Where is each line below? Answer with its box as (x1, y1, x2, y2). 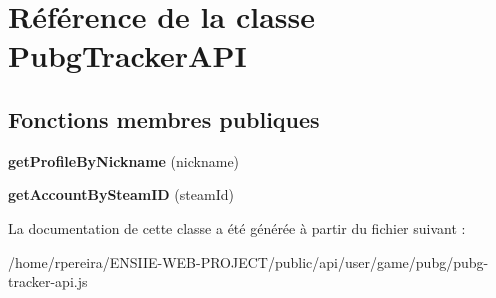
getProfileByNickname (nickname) (8, 150, 240, 171)
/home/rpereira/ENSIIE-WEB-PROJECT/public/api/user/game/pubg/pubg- (8, 251, 489, 272)
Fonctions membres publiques (8, 103, 320, 134)
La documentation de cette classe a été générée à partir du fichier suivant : (8, 217, 466, 238)
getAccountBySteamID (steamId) (8, 184, 234, 205)
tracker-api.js (8, 271, 88, 292)
